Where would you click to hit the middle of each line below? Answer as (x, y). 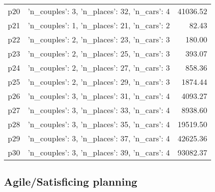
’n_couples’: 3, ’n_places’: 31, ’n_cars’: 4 (99, 96)
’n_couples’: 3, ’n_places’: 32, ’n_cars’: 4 (99, 11)
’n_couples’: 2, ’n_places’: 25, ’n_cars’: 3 (99, 53)
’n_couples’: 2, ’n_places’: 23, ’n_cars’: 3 (99, 39)
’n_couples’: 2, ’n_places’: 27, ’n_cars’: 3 (99, 67)
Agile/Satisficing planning (71, 182)
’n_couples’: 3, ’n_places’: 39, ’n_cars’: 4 (99, 152)
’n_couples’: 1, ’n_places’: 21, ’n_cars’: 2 (99, 25)
